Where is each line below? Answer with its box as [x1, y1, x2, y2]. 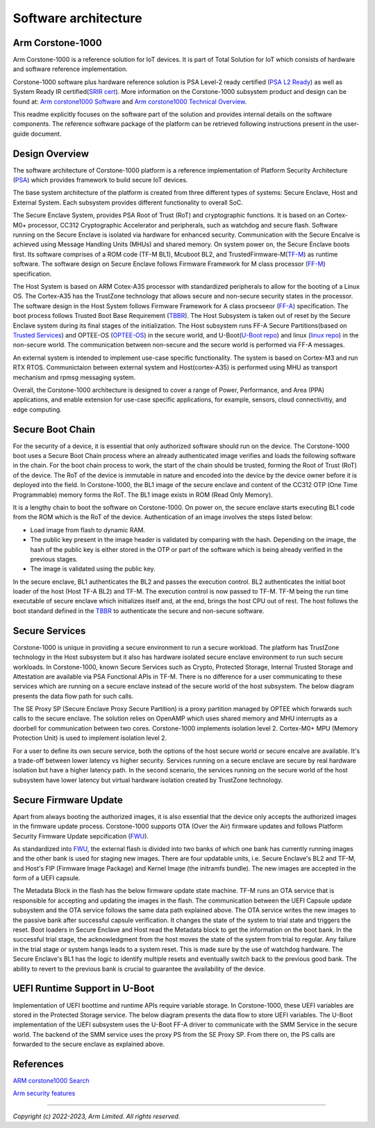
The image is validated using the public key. [30, 564, 156, 573]
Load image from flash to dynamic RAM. [30, 525, 146, 534]
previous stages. [30, 555, 78, 563]
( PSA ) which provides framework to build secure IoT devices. [12, 176, 188, 184]
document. [30, 129, 62, 138]
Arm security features [12, 1089, 76, 1097]
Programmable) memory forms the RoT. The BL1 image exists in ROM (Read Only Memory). [12, 491, 274, 499]
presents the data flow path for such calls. [12, 692, 134, 700]
